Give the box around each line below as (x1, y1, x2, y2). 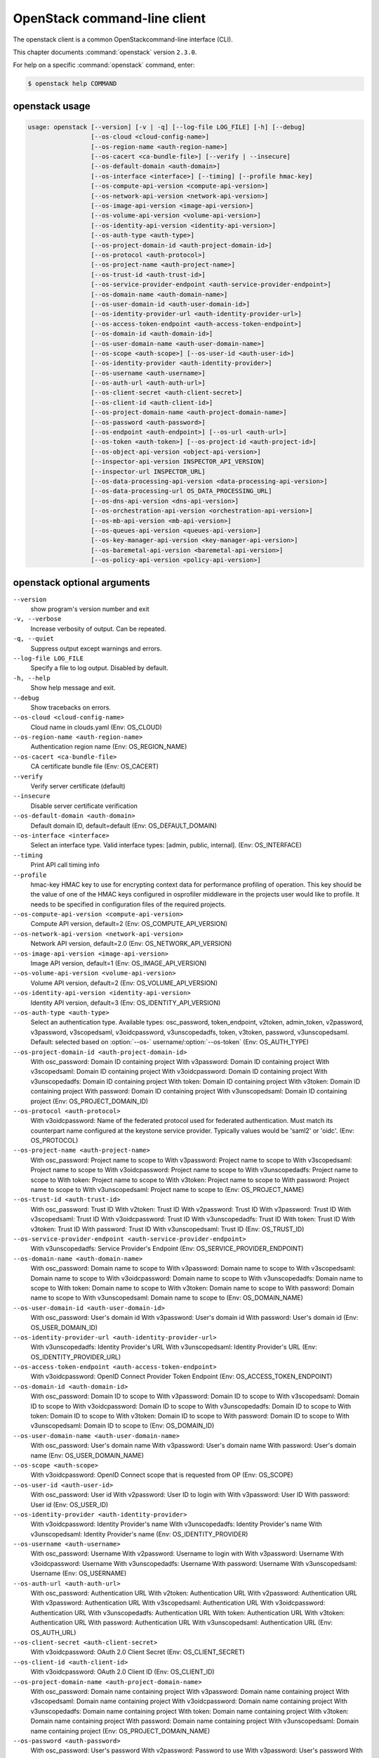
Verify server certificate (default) (30, 782, 126, 790)
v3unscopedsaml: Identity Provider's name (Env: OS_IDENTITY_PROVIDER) (30, 1529, 248, 1538)
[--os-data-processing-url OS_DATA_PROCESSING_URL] (90, 487, 272, 495)
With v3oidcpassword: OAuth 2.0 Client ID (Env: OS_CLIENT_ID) (30, 1667, 215, 1676)
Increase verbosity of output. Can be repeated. (30, 624, 166, 633)
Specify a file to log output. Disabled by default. (30, 664, 168, 672)
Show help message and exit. (30, 684, 116, 692)
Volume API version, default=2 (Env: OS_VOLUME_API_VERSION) (30, 978, 218, 987)
